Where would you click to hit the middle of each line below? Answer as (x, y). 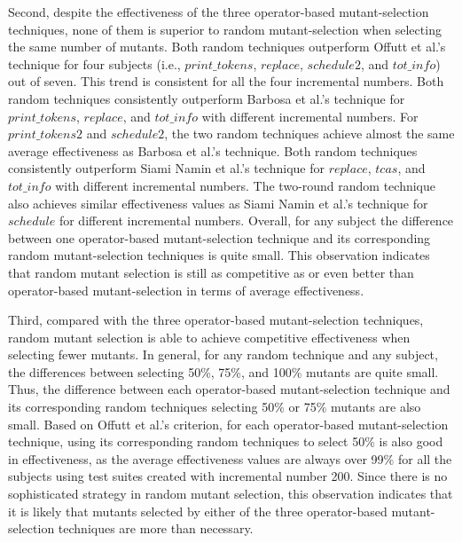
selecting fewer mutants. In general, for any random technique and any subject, (223, 354)
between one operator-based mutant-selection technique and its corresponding (219, 237)
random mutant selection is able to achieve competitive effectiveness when (209, 337)
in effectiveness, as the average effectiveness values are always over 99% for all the (230, 458)
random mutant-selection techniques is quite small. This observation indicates (219, 255)
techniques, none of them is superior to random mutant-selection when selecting (225, 29)
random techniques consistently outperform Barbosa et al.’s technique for (207, 98)
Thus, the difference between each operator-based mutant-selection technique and (229, 389)
